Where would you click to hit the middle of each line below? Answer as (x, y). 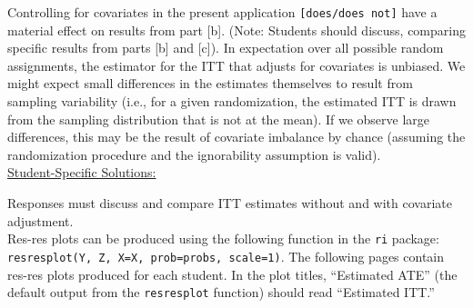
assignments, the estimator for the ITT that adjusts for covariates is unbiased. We (236, 65)
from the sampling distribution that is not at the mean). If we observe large (219, 119)
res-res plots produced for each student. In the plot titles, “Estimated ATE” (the (232, 274)
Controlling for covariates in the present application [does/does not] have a (222, 12)
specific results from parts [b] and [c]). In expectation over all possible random (226, 48)
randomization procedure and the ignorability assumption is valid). (194, 154)
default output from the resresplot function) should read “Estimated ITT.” (221, 292)
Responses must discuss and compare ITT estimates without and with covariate (230, 203)
